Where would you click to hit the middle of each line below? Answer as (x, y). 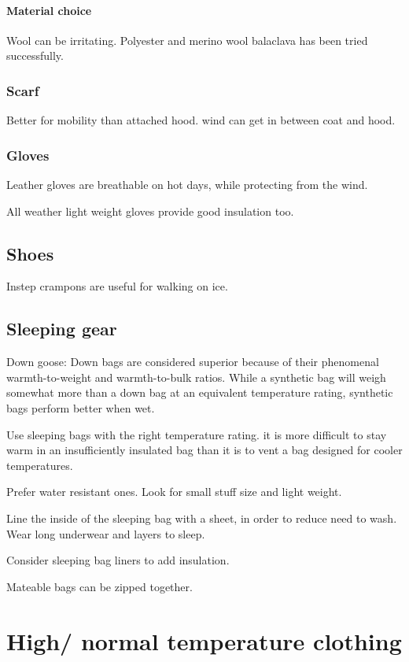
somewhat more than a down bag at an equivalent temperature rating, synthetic (200, 392)
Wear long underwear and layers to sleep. (106, 533)
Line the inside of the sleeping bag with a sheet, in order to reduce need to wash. (202, 518)
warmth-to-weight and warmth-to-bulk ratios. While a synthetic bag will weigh (196, 377)
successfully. (35, 55)
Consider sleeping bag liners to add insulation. (118, 560)
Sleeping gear (62, 329)
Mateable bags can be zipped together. (99, 586)
